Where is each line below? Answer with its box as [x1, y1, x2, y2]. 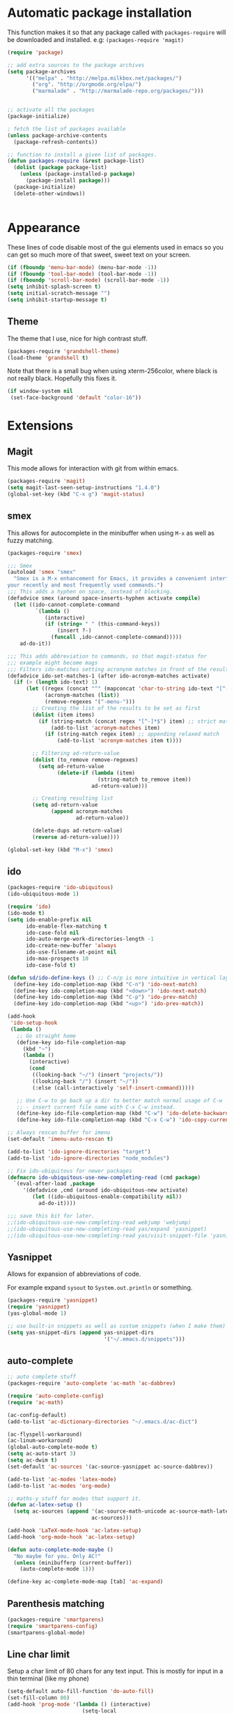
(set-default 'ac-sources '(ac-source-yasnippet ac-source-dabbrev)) [7, 1463, 214, 1470]
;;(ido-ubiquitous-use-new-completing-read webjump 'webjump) [7, 1218, 192, 1226]
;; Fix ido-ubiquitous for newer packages [7, 1167, 132, 1174]
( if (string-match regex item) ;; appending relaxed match [44, 730, 219, 738]
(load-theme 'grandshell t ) [7, 354, 89, 361]
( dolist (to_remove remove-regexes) [32, 756, 139, 763]
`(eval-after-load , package [13, 1180, 95, 1188]
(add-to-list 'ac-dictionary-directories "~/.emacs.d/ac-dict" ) [7, 1418, 198, 1425]
